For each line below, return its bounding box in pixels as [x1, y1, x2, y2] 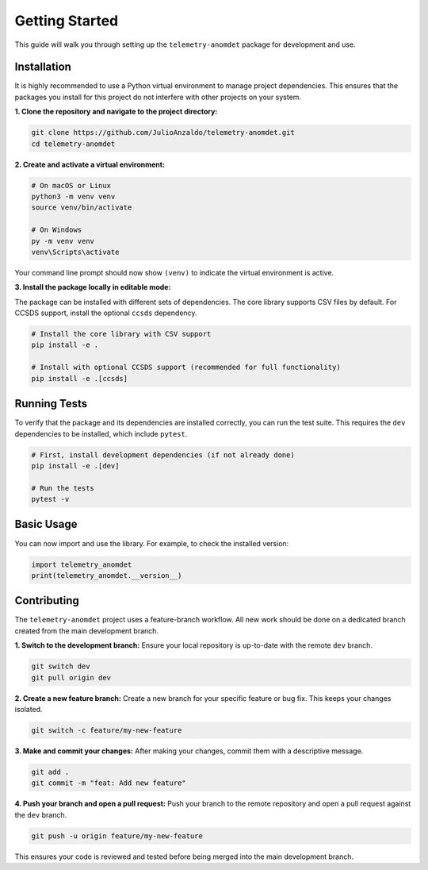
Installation [14, 60, 71, 74]
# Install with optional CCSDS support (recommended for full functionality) [31, 363, 341, 372]
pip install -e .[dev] [31, 461, 120, 470]
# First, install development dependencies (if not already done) [31, 450, 295, 460]
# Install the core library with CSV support [31, 329, 212, 339]
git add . [31, 767, 70, 776]
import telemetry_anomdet [31, 560, 132, 569]
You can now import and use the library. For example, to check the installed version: [14, 538, 289, 548]
